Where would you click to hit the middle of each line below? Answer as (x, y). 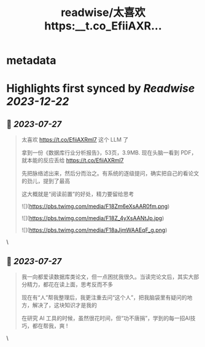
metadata (31, 60)
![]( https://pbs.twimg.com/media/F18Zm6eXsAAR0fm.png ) (95, 207)
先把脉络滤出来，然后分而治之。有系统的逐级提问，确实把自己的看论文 (110, 173)
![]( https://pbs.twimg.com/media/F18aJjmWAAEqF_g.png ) (94, 230)
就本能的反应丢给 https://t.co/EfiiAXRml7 (72, 161)
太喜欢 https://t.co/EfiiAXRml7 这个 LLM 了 (75, 140)
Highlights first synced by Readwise (101, 89)
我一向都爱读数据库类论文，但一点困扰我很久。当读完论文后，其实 (105, 277)
